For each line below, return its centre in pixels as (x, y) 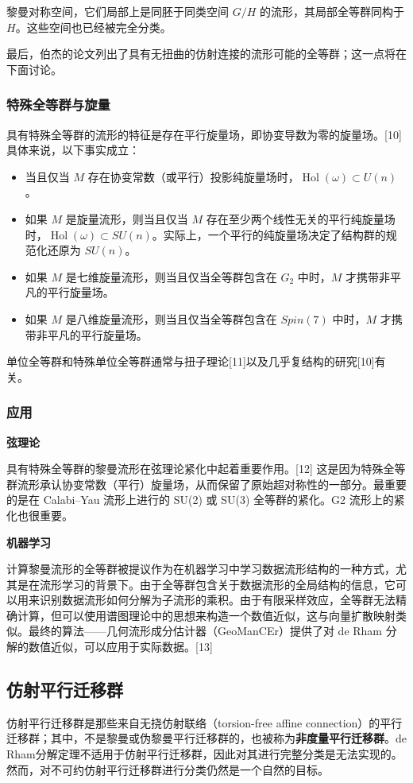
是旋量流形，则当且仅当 (127, 218)
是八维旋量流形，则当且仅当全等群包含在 (171, 318)
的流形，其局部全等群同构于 (332, 11)
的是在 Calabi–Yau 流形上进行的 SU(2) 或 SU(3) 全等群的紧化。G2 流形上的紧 (206, 500)
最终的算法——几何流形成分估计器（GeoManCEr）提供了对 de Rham (205, 631)
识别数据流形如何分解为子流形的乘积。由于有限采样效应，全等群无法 (217, 600)
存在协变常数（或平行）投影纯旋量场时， (193, 176)
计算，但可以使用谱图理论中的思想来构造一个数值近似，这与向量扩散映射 (206, 615)
